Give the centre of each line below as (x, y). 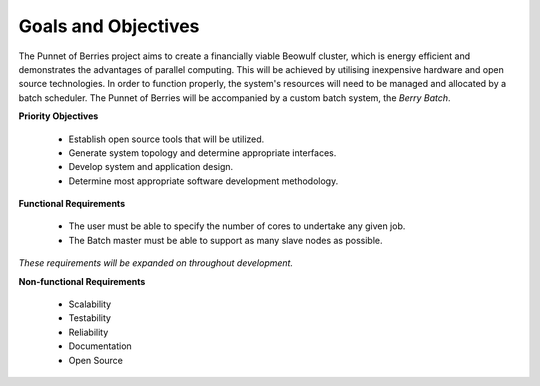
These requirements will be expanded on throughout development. (156, 263)
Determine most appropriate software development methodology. (203, 181)
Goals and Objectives (109, 26)
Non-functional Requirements (82, 281)
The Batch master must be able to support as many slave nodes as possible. (225, 240)
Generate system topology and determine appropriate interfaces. (202, 152)
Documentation (100, 346)
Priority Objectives (58, 116)
